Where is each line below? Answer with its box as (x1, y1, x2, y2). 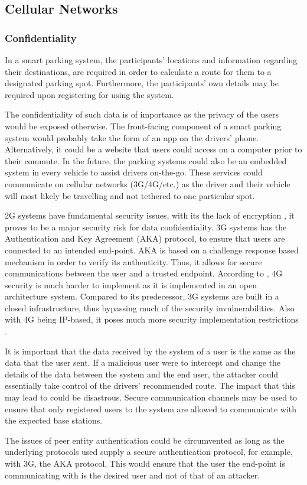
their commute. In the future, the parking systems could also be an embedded (5, 154, 287, 167)
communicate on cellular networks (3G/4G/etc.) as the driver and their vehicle (5, 177, 290, 190)
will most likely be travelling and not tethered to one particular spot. (5, 189, 255, 201)
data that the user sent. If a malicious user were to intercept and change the (5, 356, 281, 369)
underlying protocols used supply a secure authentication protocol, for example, (5, 445, 293, 458)
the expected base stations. (5, 414, 103, 427)
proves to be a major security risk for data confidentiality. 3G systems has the (5, 220, 287, 233)
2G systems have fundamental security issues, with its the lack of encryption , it (5, 209, 295, 222)
